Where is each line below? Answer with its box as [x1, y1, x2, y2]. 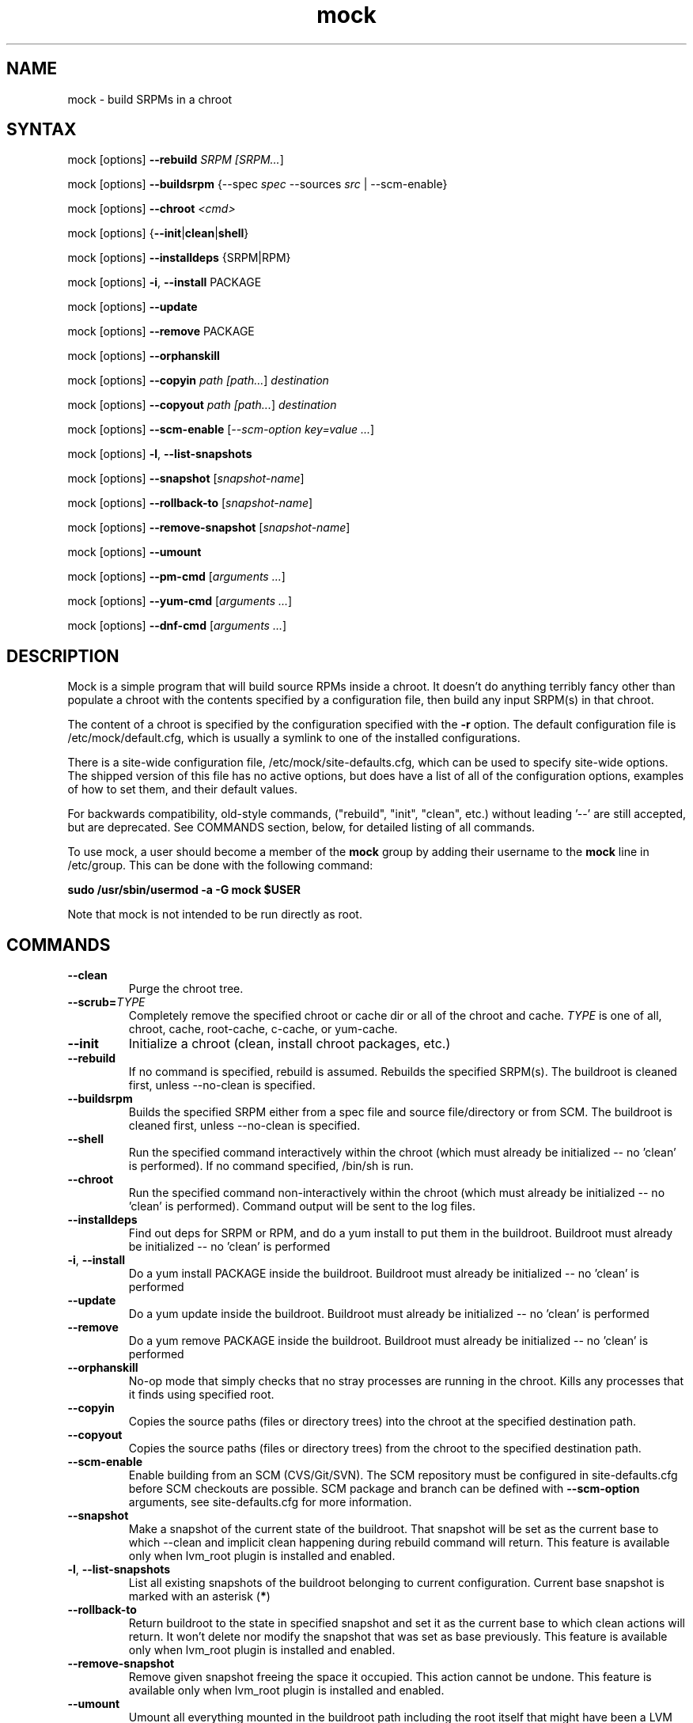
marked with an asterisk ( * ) [128, 1589, 271, 1604]
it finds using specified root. [128, 1388, 275, 1402]
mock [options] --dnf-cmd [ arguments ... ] [67, 619, 287, 633]
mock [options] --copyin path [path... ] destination [67, 373, 329, 388]
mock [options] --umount [67, 545, 202, 559]
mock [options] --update [67, 300, 198, 314]
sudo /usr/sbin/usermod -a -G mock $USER [67, 883, 301, 897]
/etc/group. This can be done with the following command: [67, 858, 373, 873]
